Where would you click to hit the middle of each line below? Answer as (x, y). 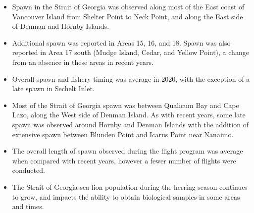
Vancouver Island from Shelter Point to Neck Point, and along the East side (127, 16)
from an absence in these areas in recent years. (83, 62)
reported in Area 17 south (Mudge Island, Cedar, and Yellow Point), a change (130, 52)
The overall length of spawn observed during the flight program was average (127, 151)
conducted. (28, 170)
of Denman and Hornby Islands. (61, 26)
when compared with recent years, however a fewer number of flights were (124, 160)
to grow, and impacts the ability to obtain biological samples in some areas (126, 196)
